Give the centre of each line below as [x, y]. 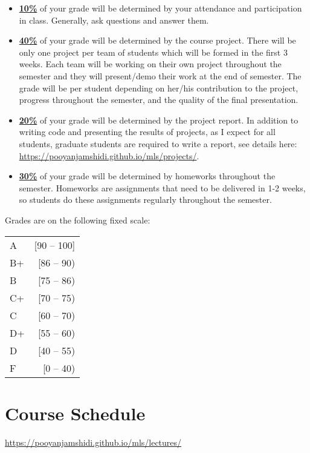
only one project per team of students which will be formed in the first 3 [153, 52]
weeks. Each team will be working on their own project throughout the [150, 64]
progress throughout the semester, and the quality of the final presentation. [159, 100]
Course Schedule [75, 413]
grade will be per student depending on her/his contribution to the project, [159, 88]
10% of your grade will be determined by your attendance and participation [160, 8]
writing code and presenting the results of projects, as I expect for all [147, 132]
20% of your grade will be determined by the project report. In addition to [159, 120]
